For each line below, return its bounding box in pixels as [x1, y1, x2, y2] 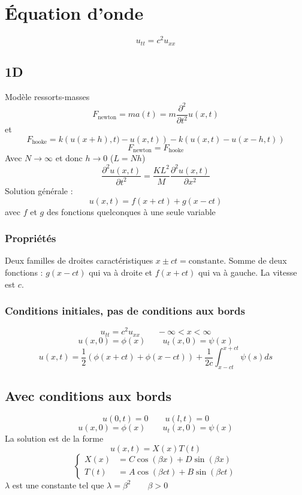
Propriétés [5, 231, 56, 246]
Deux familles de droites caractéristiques [5, 254, 153, 267]
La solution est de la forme [5, 432, 104, 445]
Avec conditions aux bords [5, 386, 171, 405]
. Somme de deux [224, 254, 287, 267]
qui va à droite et [89, 265, 153, 278]
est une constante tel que [12, 478, 104, 491]
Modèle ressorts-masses [5, 90, 90, 102]
